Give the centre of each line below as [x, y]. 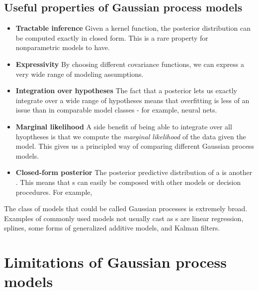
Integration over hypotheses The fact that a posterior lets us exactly [126, 90]
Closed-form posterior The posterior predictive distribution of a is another [134, 172]
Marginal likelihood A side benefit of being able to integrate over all [124, 126]
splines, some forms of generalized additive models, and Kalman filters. [112, 228]
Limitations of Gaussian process [115, 262]
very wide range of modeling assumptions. [80, 74]
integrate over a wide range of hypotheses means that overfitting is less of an [132, 100]
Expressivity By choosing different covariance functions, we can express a [130, 64]
